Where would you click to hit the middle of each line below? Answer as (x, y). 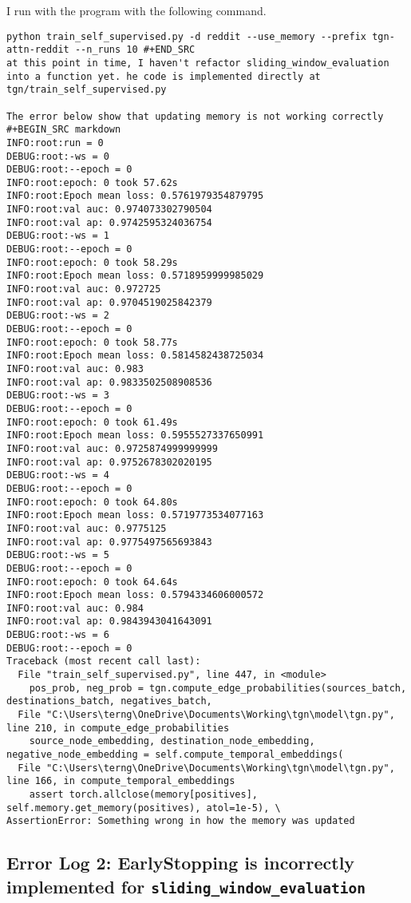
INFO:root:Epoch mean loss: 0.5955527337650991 (135, 436)
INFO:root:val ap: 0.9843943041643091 (109, 622)
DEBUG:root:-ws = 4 (58, 475)
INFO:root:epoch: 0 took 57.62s (92, 182)
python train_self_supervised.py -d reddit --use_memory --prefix (187, 36)
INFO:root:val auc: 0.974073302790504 (109, 210)
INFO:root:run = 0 (55, 143)
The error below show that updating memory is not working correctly (195, 116)
